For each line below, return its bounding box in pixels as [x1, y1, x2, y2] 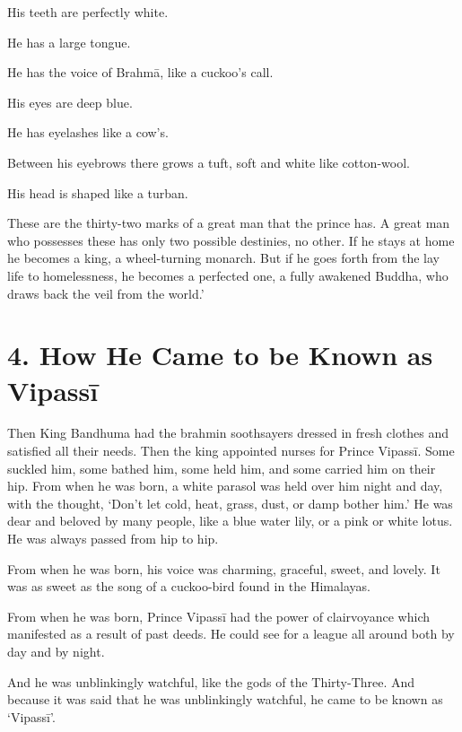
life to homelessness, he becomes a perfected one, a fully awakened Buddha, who [7, 266, 449, 284]
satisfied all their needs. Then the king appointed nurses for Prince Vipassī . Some [7, 441, 455, 460]
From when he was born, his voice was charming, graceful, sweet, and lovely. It [7, 559, 440, 578]
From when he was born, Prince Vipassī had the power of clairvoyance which [7, 606, 430, 625]
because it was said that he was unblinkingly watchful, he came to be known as [7, 690, 443, 709]
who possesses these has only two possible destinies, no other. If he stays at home [7, 231, 455, 249]
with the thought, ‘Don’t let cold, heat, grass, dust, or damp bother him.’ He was [7, 493, 453, 512]
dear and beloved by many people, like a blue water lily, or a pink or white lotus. [7, 511, 453, 530]
